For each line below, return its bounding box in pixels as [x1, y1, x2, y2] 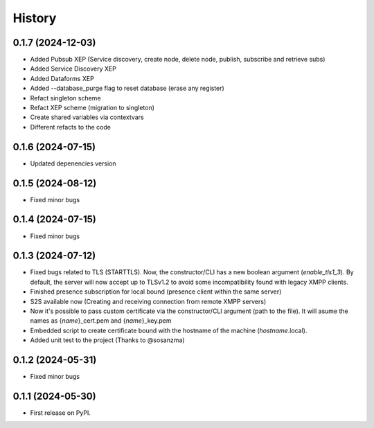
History [12, 10, 57, 26]
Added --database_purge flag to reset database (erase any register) [30, 84, 224, 93]
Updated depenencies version [30, 159, 117, 168]
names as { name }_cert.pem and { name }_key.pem [30, 316, 172, 325]
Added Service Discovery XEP [30, 64, 117, 73]
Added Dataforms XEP [30, 74, 95, 82]
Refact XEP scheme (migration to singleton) [30, 104, 155, 112]
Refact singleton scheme [30, 93, 101, 102]
